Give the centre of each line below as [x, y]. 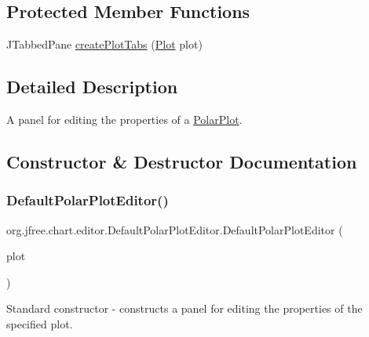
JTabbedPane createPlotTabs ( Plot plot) [104, 44]
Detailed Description [92, 87]
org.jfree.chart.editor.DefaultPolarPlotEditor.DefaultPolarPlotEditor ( [175, 229]
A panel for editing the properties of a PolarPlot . [124, 119]
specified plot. [40, 323]
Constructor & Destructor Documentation [182, 161]
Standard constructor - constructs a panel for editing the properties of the [184, 308]
